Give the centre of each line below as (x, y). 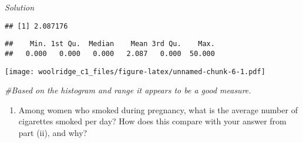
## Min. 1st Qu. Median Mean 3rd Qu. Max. (110, 44)
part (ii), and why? (53, 132)
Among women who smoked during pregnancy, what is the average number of (158, 109)
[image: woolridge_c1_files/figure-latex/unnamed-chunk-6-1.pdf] (135, 71)
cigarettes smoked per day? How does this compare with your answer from (152, 121)
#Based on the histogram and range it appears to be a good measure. (128, 90)
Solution (20, 7)
